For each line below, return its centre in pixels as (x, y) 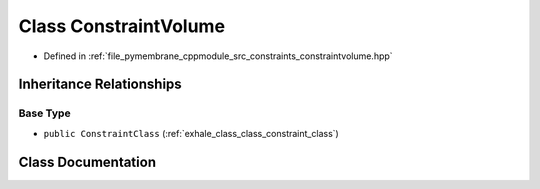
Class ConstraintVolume (121, 26)
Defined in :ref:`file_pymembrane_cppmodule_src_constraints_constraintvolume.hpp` (218, 56)
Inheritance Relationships (100, 84)
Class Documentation (87, 161)
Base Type (44, 113)
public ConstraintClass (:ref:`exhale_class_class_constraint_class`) (191, 133)
